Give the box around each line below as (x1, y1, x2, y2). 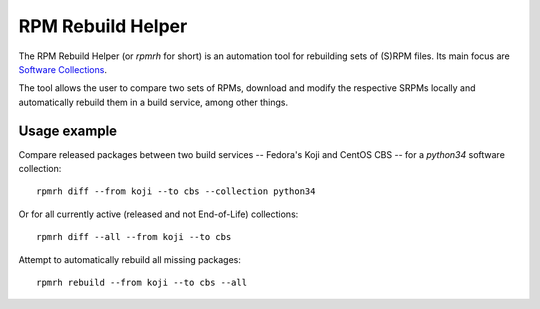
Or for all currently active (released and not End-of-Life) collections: (18, 208, 299, 220)
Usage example (18, 122, 118, 139)
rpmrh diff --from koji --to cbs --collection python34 (36, 186, 316, 197)
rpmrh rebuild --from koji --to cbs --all (36, 276, 248, 288)
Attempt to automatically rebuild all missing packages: (18, 253, 242, 265)
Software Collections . (18, 63, 107, 75)
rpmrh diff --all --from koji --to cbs (36, 231, 232, 243)
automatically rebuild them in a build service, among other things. (18, 96, 289, 108)
